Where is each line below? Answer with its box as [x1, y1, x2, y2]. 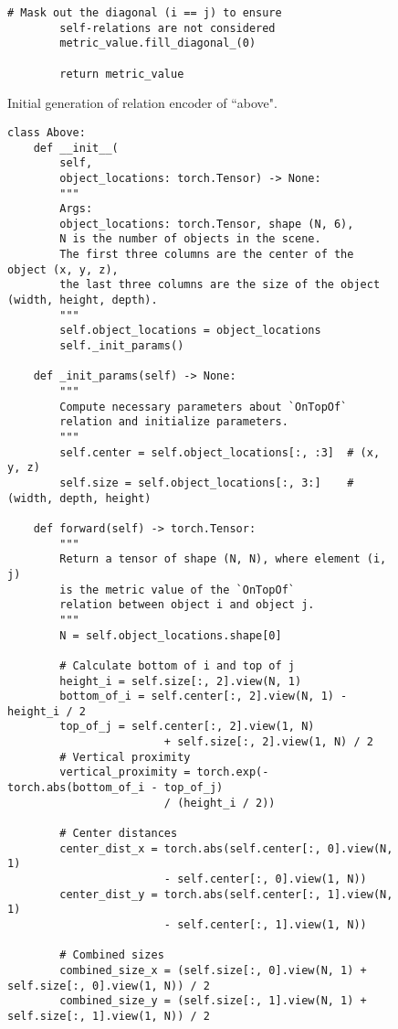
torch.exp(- [196, 766, 269, 779]
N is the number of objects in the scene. [59, 232, 321, 246]
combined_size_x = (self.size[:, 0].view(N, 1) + [59, 963, 367, 977]
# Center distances [59, 827, 178, 841]
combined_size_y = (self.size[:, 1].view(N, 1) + [59, 994, 367, 1008]
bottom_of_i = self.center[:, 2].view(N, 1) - [59, 690, 348, 703]
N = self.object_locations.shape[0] [59, 628, 282, 642]
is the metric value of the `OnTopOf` [59, 583, 295, 596]
